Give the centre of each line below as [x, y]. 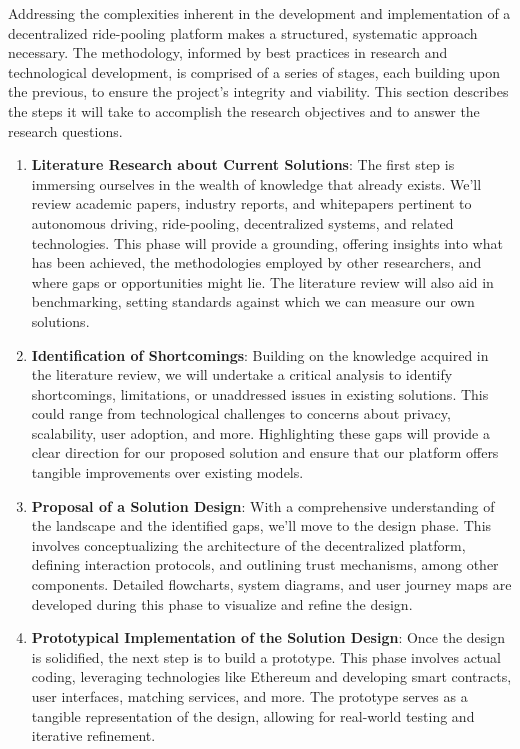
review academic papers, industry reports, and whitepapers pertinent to [251, 203]
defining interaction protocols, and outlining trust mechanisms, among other [265, 564]
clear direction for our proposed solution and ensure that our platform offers [265, 452]
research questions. [65, 130]
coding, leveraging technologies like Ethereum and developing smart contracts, [271, 676]
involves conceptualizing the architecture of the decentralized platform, [248, 544]
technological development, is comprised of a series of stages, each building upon [254, 71]
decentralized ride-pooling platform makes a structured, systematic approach [243, 32]
